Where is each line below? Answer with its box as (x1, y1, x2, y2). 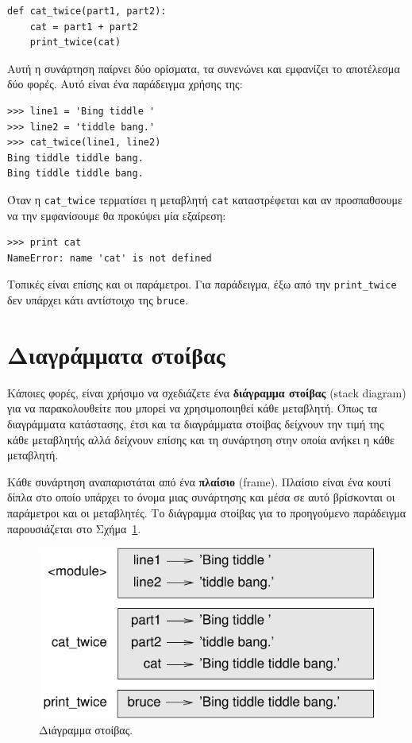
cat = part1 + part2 (29, 21, 138, 33)
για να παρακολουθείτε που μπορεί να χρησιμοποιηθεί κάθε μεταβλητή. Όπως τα (7, 400, 378, 416)
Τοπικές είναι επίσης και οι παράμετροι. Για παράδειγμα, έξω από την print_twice (7, 276, 397, 292)
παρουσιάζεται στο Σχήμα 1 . (7, 520, 141, 536)
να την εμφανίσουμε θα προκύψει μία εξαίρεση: (7, 207, 226, 223)
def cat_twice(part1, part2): (7, 6, 167, 17)
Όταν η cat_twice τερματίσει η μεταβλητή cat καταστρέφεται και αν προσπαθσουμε (7, 191, 402, 207)
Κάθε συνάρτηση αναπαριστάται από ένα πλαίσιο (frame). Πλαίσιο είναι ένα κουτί (7, 473, 391, 490)
